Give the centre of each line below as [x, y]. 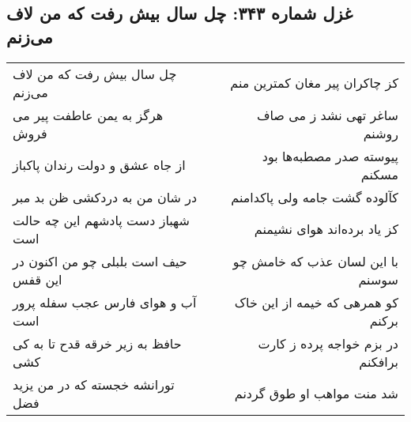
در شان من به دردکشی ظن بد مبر [105, 197]
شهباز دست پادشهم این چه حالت [101, 220]
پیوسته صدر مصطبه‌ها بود [330, 156]
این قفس [38, 279]
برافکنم [379, 361]
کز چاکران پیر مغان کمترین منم [314, 83]
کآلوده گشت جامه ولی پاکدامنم [315, 197]
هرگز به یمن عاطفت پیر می [88, 115]
